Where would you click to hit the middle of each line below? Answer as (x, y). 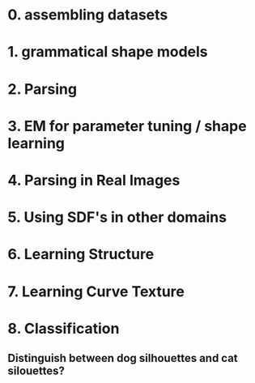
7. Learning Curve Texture (96, 291)
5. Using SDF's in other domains (117, 217)
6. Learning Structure (81, 255)
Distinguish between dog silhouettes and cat (123, 358)
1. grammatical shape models (108, 52)
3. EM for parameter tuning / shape (127, 126)
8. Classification (64, 328)
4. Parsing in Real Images (94, 180)
